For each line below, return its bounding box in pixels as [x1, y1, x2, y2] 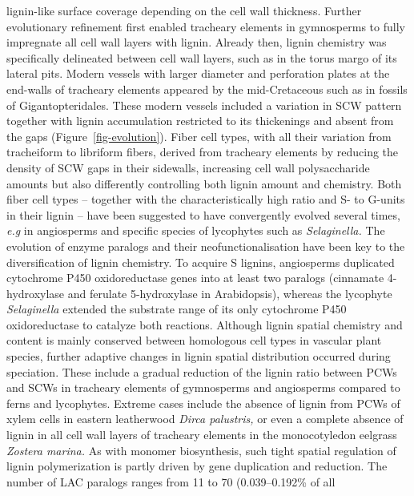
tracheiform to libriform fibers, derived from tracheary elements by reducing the [6, 143, 399, 160]
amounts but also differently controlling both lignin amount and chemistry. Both [6, 175, 402, 192]
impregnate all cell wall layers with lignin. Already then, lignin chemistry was [6, 34, 387, 50]
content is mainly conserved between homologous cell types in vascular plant [6, 332, 382, 349]
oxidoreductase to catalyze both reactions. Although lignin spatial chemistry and [6, 316, 403, 333]
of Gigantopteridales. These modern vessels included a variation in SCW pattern [6, 96, 402, 113]
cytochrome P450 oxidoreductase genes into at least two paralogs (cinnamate [6, 269, 384, 286]
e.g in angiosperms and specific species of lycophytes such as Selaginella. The [6, 222, 385, 239]
